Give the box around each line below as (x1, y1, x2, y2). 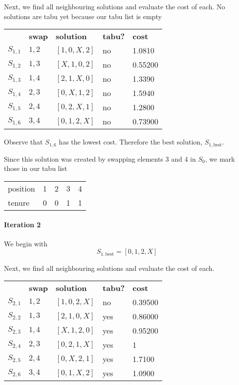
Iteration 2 (4, 219, 41, 230)
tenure (8, 196, 30, 208)
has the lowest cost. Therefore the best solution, (59, 137, 203, 147)
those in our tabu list (4, 163, 67, 173)
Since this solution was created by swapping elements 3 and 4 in (4, 153, 196, 164)
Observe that (4, 137, 43, 147)
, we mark (205, 153, 235, 164)
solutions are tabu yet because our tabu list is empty (4, 11, 162, 21)
